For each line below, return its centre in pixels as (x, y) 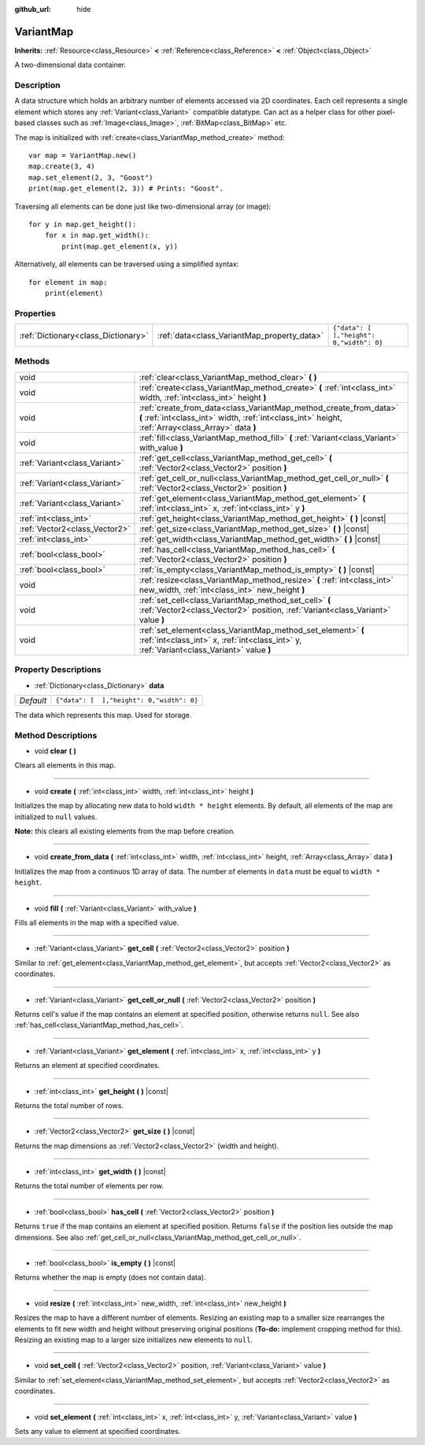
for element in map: (68, 282)
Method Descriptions (56, 735)
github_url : (33, 9)
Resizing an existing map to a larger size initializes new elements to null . (134, 1340)
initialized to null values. (56, 817)
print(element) (74, 293)
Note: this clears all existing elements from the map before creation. (125, 831)
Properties (35, 313)
